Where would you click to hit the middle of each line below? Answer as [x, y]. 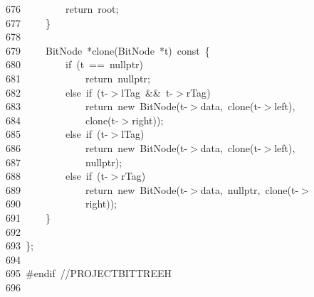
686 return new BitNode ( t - [97, 147]
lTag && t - [147, 92]
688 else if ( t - [57, 176]
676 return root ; [62, 9]
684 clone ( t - [62, 120]
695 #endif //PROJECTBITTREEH [89, 273]
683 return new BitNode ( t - [97, 106]
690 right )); [62, 204]
